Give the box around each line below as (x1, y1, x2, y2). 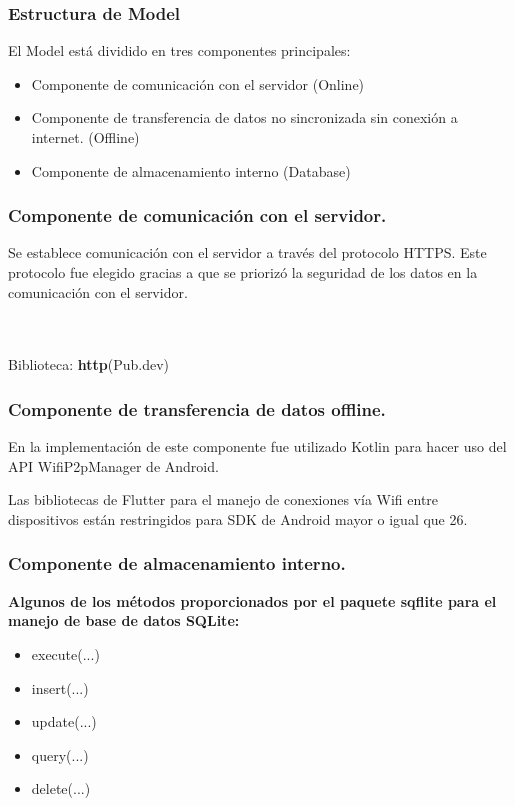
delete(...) (31, 778, 91, 799)
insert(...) (31, 677, 89, 698)
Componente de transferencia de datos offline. (8, 396, 386, 421)
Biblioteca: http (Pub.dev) (8, 354, 170, 375)
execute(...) (31, 643, 100, 664)
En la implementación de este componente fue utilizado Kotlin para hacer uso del (8, 436, 507, 457)
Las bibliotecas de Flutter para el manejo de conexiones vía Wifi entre (8, 489, 439, 510)
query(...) (31, 744, 89, 765)
